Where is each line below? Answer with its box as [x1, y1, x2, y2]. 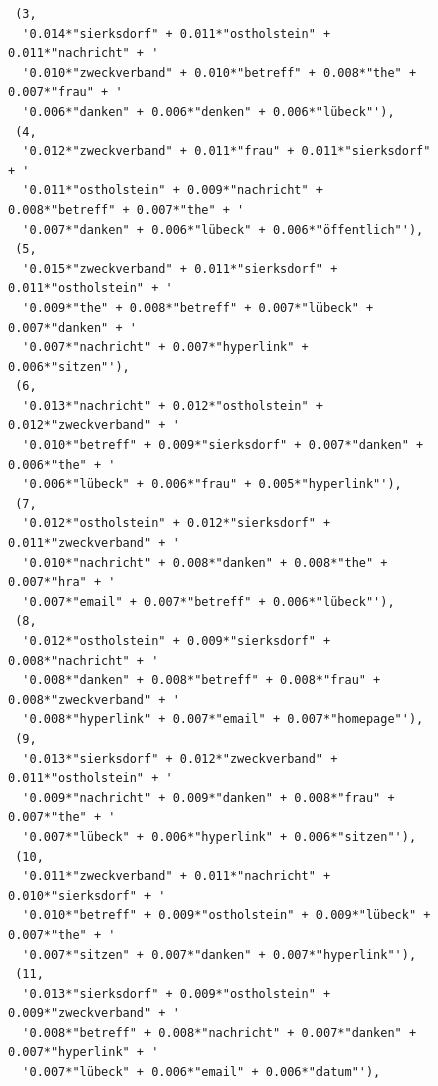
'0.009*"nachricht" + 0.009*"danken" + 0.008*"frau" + [22, 790, 395, 805]
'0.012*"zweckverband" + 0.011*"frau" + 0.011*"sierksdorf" [22, 144, 431, 159]
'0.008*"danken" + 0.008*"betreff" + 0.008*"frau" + [22, 673, 381, 688]
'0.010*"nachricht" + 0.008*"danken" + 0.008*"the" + [22, 555, 388, 570]
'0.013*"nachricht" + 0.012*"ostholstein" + [22, 398, 323, 413]
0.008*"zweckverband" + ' [8, 692, 180, 707]
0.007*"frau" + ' [8, 85, 123, 100]
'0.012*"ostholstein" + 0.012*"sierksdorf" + [22, 516, 331, 531]
